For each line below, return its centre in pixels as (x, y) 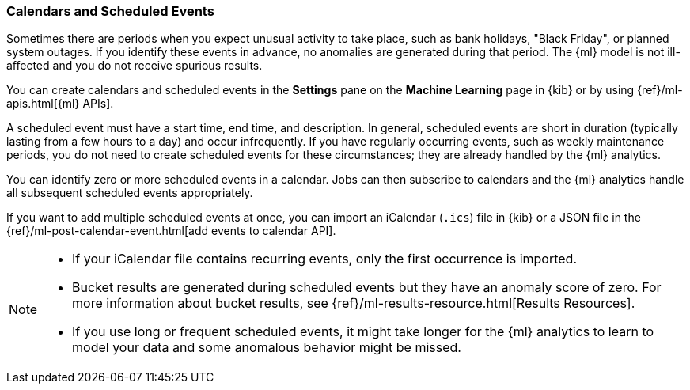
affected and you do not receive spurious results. (135, 66)
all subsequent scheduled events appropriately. (130, 193)
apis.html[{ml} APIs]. (60, 104)
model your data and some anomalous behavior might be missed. (267, 348)
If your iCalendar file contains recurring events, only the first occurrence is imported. (325, 259)
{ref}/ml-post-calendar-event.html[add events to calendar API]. (171, 231)
